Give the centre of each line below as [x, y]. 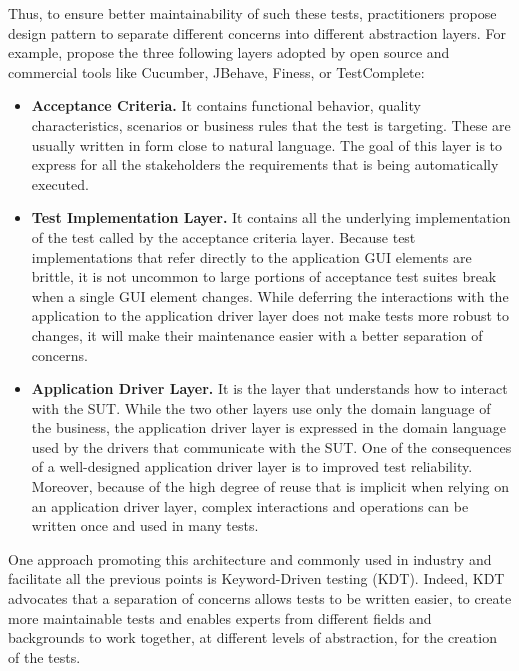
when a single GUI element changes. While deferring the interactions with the [270, 295]
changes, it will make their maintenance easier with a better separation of [257, 334]
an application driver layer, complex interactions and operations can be [250, 505]
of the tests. [44, 656]
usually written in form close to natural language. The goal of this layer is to [267, 144]
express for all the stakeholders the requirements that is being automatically [265, 164]
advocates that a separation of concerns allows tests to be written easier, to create [260, 598]
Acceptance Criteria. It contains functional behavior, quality [226, 105]
